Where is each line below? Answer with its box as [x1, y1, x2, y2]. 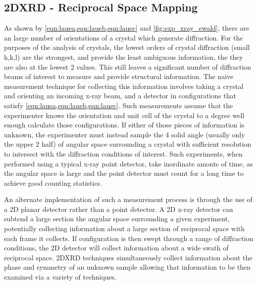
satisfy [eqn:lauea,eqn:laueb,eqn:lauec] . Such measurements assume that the [4, 100, 233, 110]
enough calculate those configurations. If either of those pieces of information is [4, 120, 245, 130]
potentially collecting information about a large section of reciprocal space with [4, 223, 245, 234]
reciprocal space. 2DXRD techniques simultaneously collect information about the [4, 252, 253, 262]
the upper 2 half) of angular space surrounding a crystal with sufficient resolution [4, 139, 252, 149]
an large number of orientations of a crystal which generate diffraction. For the [4, 32, 243, 42]
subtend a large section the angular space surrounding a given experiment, [4, 213, 230, 224]
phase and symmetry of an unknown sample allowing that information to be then [4, 262, 251, 272]
